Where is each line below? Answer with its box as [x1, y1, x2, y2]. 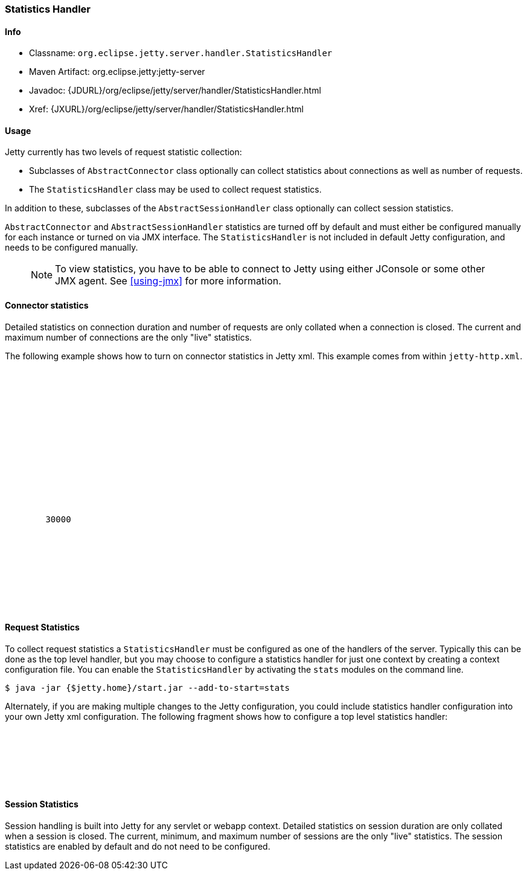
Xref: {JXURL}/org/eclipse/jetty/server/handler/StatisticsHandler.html [29, 104, 304, 115]
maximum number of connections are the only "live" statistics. [5, 332, 252, 342]
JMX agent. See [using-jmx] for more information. [55, 275, 281, 287]
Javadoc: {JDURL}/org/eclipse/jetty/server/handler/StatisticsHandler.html [29, 85, 321, 96]
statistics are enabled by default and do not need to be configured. [5, 841, 270, 852]
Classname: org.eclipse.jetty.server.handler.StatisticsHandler [29, 48, 333, 59]
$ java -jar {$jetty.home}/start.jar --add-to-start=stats [5, 682, 290, 693]
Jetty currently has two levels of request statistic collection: [5, 147, 242, 158]
